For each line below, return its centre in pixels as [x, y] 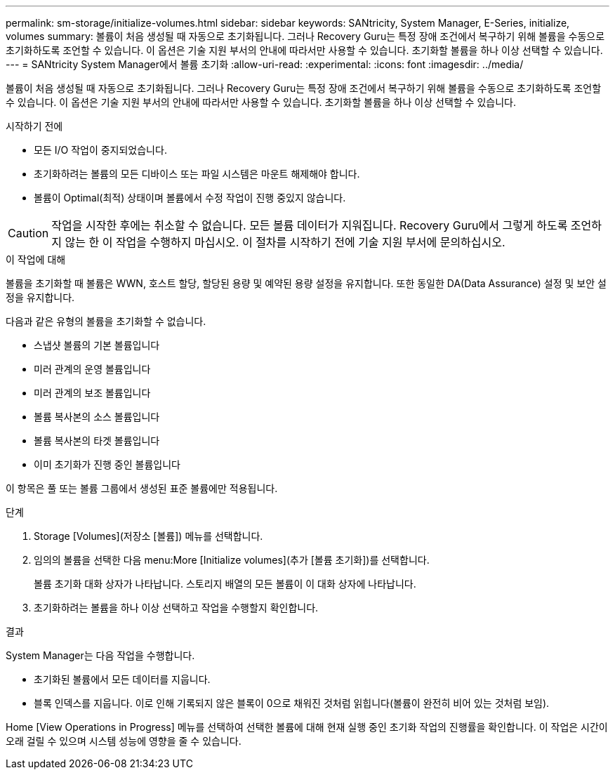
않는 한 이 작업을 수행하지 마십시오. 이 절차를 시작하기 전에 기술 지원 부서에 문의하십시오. [285, 242]
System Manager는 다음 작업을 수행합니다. [100, 655]
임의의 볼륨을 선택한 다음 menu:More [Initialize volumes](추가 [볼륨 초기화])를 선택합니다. [232, 560]
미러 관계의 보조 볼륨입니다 [92, 393]
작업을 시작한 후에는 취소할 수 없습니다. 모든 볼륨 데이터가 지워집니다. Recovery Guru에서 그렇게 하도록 [310, 225]
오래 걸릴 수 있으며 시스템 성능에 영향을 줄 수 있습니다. [124, 741]
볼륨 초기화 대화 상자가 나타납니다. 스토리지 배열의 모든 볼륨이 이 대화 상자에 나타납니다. [225, 584]
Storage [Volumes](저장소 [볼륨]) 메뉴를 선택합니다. [148, 536]
